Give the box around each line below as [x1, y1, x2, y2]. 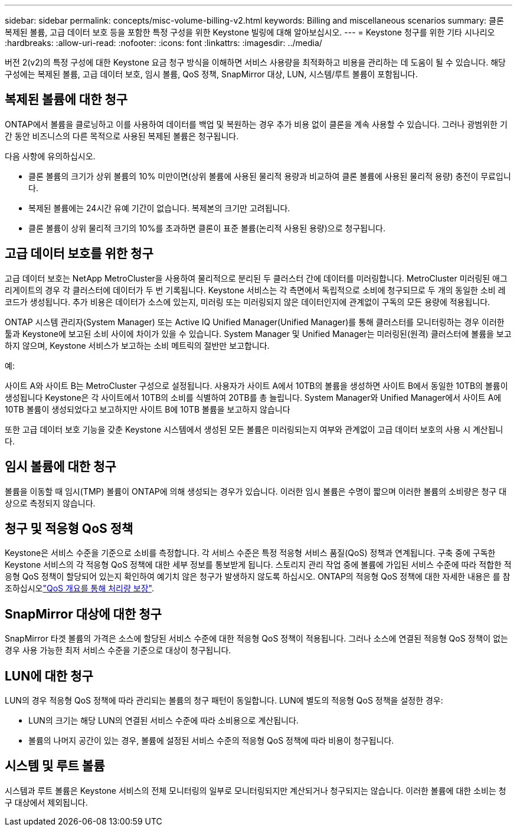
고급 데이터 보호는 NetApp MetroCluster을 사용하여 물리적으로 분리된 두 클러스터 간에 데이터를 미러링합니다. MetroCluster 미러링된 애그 [5, 273, 508, 283]
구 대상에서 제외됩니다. [5, 797, 88, 807]
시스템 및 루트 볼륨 [5, 758, 105, 774]
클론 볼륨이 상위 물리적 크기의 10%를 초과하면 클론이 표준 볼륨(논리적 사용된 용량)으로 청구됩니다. [28, 223, 385, 233]
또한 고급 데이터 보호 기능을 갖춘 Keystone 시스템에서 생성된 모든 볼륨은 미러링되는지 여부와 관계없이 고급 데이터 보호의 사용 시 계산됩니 [5, 424, 503, 434]
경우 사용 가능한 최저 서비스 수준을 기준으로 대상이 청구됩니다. [5, 645, 231, 656]
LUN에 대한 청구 [5, 668, 93, 683]
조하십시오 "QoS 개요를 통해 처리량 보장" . [5, 583, 154, 594]
